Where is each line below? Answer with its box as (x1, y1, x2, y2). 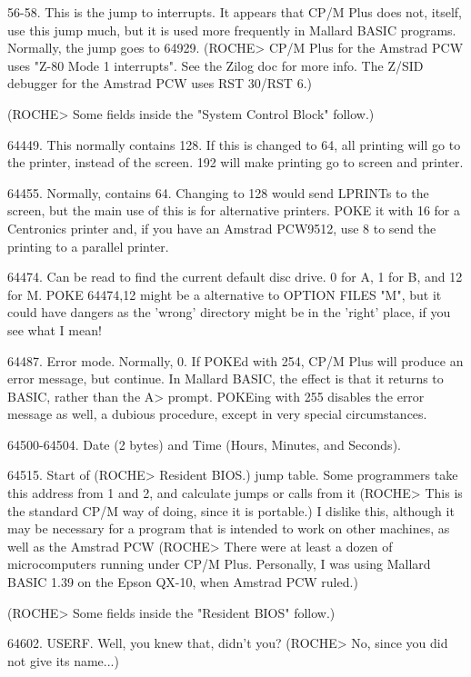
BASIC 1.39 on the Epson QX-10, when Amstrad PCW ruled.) (7, 572, 358, 592)
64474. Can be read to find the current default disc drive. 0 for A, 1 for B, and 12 (7, 267, 463, 286)
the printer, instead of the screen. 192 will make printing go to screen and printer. (7, 153, 464, 172)
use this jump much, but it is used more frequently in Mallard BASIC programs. (7, 20, 456, 39)
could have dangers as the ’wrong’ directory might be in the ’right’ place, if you (7, 303, 451, 322)
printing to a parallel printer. (7, 236, 169, 255)
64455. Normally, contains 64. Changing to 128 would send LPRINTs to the (7, 183, 429, 202)
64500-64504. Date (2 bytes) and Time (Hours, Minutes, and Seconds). (7, 434, 401, 453)
